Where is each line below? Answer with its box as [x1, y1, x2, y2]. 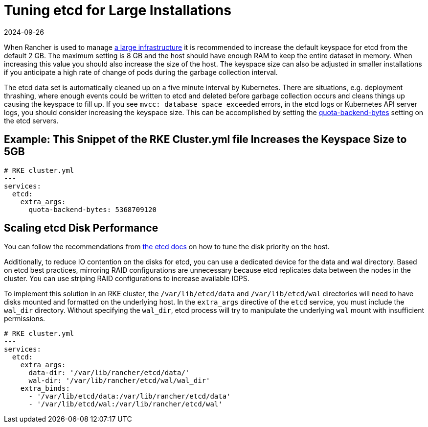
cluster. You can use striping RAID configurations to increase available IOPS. [4, 274, 249, 283]
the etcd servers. [4, 116, 59, 125]
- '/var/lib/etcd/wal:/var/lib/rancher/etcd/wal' [28, 400, 223, 408]
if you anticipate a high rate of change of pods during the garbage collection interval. [4, 68, 278, 76]
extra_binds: [20, 384, 70, 393]
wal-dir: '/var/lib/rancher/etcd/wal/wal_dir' [28, 377, 210, 385]
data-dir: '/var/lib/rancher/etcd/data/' [28, 369, 190, 377]
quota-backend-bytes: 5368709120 [28, 205, 157, 213]
